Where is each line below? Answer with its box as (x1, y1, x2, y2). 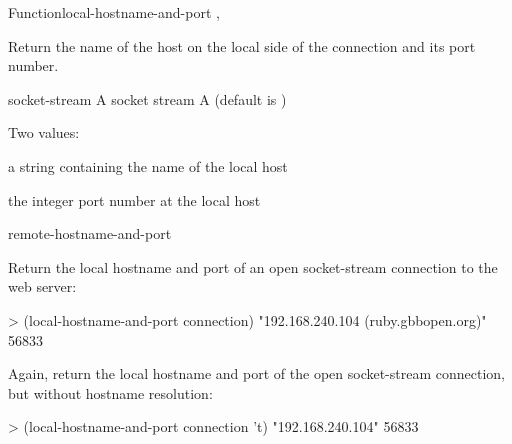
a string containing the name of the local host (8, 155, 288, 176)
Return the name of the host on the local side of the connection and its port (8, 35, 476, 56)
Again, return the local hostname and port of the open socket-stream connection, (8, 363, 505, 384)
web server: (8, 276, 77, 297)
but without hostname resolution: (8, 382, 213, 403)
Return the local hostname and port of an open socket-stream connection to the (8, 256, 498, 277)
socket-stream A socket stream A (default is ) (8, 88, 287, 109)
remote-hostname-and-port (8, 223, 172, 244)
